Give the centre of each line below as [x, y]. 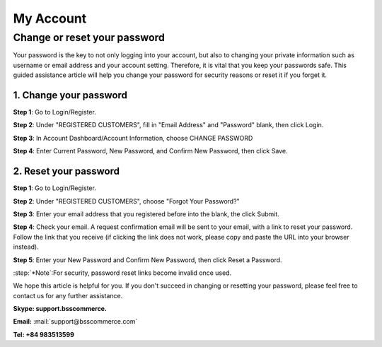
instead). [26, 247]
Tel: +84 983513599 [44, 334]
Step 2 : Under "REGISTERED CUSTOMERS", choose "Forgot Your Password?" [126, 201]
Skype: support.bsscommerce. [60, 309]
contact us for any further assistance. [68, 295]
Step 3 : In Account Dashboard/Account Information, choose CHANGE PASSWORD [133, 138]
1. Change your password [70, 95]
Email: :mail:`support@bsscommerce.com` [75, 322]
